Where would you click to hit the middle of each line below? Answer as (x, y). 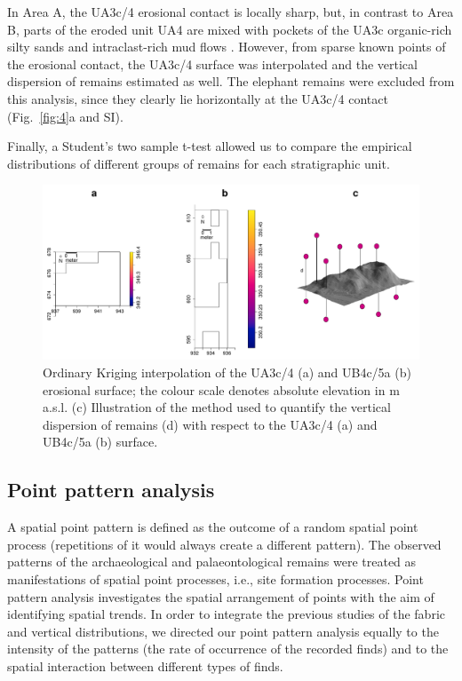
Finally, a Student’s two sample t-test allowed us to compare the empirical (210, 146)
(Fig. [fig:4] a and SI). (65, 116)
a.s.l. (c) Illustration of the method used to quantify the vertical (217, 407)
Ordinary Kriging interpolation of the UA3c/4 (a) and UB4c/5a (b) (227, 372)
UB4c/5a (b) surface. (100, 442)
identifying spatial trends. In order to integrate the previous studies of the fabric (226, 614)
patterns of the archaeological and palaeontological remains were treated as (212, 562)
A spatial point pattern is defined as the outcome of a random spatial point (213, 527)
